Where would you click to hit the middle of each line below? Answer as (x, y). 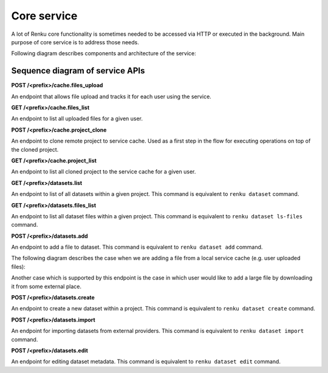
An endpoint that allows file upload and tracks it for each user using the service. (111, 96)
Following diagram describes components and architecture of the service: (104, 53)
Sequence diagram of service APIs (78, 71)
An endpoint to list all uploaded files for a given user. (77, 119)
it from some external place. (46, 286)
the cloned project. (35, 149)
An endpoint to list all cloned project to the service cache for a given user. (104, 172)
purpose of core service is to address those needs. (75, 42)
